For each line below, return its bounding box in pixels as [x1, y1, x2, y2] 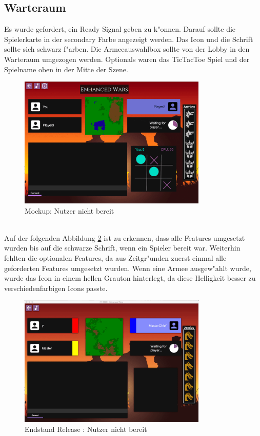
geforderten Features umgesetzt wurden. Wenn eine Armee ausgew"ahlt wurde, [4, 262, 251, 273]
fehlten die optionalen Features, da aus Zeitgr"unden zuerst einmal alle [4, 252, 227, 263]
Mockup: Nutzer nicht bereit [25, 205, 114, 216]
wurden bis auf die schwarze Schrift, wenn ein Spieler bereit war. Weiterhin [4, 242, 241, 253]
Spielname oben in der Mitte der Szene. [4, 64, 128, 74]
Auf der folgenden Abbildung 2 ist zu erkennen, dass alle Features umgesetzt [4, 232, 245, 243]
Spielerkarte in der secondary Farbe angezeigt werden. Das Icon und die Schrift [4, 33, 253, 44]
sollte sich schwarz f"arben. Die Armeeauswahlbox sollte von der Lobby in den [4, 44, 250, 54]
